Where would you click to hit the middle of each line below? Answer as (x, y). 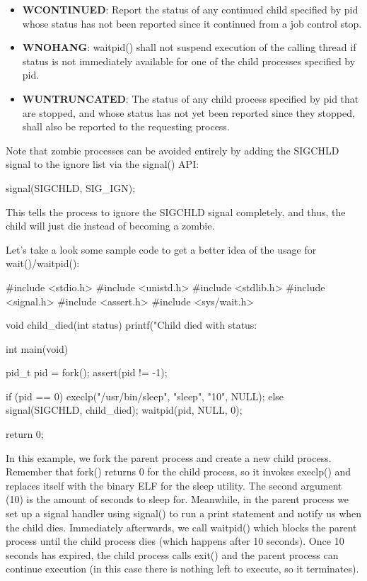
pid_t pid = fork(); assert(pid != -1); (87, 372)
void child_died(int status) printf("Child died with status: (132, 325)
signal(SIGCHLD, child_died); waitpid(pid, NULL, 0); (124, 410)
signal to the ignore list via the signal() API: (103, 164)
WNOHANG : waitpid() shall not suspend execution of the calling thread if (189, 47)
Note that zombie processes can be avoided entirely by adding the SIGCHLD (173, 150)
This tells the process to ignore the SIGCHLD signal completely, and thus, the (176, 211)
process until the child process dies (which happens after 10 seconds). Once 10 (175, 541)
